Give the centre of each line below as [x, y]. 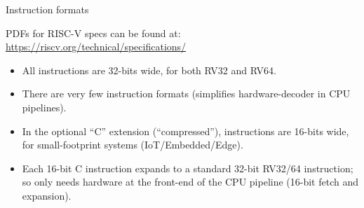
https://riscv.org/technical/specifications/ [96, 47]
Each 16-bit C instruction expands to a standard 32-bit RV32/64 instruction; [188, 168]
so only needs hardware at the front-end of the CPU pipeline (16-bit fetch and [190, 182]
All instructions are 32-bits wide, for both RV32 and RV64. [149, 70]
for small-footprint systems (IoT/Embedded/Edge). [133, 145]
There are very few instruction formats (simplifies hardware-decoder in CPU [186, 93]
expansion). [47, 195]
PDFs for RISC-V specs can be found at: [93, 33]
